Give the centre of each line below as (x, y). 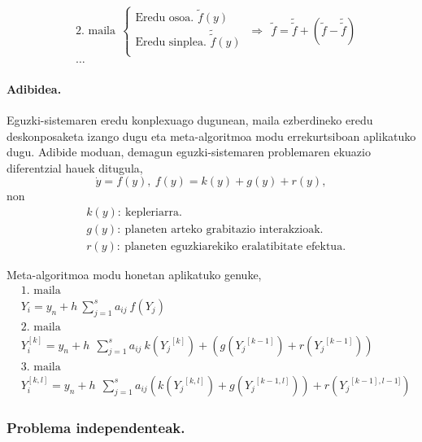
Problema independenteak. (96, 427)
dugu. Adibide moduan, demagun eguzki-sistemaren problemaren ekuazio (189, 152)
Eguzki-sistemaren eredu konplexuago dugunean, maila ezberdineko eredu (190, 120)
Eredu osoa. (165, 18)
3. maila (41, 367)
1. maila (41, 290)
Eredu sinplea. (171, 42)
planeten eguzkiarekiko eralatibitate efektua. (235, 247)
